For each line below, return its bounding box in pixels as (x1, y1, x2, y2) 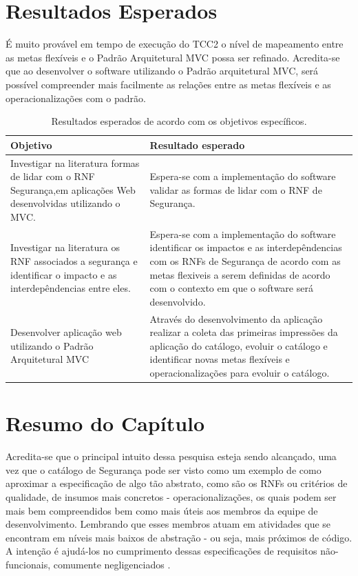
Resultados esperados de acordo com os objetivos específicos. (51, 114, 307, 128)
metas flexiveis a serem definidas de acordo (149, 267, 330, 281)
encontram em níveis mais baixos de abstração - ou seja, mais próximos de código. (6, 530, 352, 544)
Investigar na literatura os (10, 240, 120, 255)
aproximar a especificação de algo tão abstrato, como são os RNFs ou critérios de (6, 476, 348, 490)
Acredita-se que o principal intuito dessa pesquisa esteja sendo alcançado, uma (6, 449, 337, 464)
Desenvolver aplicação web (10, 325, 122, 339)
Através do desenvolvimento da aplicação (149, 311, 323, 326)
